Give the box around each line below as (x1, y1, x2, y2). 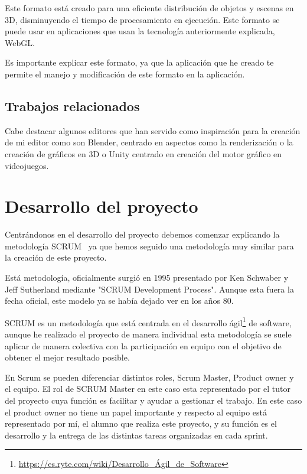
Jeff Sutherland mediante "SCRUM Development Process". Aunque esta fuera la (5, 283, 294, 295)
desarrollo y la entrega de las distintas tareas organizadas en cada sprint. (5, 428, 268, 441)
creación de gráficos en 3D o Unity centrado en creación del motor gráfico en (5, 147, 282, 160)
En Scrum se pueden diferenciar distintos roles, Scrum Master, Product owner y (5, 371, 294, 383)
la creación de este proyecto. (5, 251, 107, 264)
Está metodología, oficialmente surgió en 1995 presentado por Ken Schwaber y (5, 271, 289, 284)
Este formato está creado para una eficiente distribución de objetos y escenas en (5, 2, 294, 14)
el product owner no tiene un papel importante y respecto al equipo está (5, 405, 267, 418)
